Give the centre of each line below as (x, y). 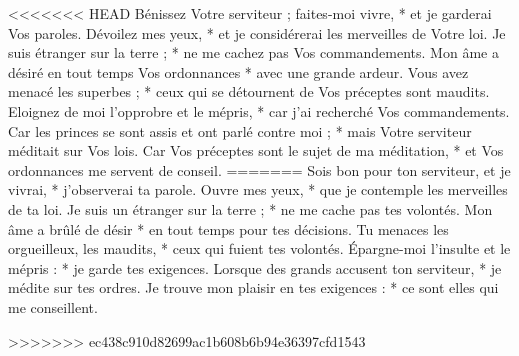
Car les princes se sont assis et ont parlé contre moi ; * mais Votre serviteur (240, 130)
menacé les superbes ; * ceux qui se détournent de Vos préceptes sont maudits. (249, 91)
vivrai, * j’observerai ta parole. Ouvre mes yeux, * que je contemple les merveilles (258, 189)
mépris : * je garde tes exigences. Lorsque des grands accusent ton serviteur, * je (255, 267)
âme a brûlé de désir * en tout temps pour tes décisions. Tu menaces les (228, 228)
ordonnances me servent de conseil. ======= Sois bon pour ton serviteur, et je (259, 169)
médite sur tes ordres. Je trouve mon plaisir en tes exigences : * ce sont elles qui (253, 287)
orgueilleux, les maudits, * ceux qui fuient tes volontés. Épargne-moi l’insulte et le (259, 248)
